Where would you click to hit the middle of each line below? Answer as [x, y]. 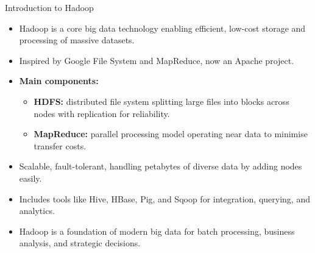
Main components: [59, 81]
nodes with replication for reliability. [102, 113]
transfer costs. [60, 145]
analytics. [37, 211]
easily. [30, 178]
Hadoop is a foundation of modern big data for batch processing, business [157, 231]
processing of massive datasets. [77, 40]
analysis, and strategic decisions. [80, 243]
